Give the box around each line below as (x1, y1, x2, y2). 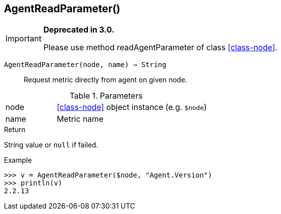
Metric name (56, 114, 104, 124)
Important (5, 34, 41, 44)
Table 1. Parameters (69, 91, 143, 101)
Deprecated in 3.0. (43, 25, 115, 35)
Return (4, 125, 26, 134)
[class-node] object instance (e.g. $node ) (56, 102, 207, 112)
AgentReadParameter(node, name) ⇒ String (4, 61, 166, 69)
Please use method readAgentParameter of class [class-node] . (43, 42, 278, 53)
